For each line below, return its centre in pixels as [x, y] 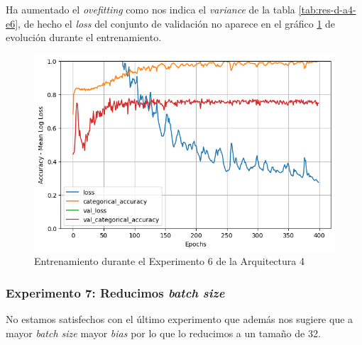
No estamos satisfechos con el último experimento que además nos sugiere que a [180, 319]
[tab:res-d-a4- [327, 9]
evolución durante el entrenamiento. [84, 37]
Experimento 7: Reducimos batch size [115, 292]
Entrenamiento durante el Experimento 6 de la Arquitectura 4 [169, 261]
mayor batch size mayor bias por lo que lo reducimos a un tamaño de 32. [163, 333]
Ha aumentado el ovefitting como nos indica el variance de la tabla [150, 9]
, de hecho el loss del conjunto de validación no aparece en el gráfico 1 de [177, 23]
